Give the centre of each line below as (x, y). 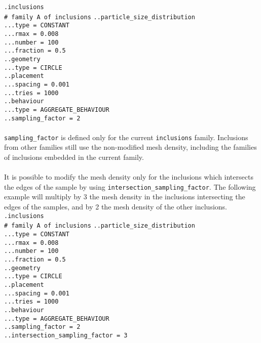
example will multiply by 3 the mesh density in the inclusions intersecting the (125, 197)
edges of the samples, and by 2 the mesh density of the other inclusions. (116, 207)
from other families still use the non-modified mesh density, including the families (130, 147)
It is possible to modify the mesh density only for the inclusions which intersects (129, 177)
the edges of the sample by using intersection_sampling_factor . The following (130, 186)
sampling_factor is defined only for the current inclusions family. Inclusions (126, 137)
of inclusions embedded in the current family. (74, 157)
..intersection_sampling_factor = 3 (66, 335)
